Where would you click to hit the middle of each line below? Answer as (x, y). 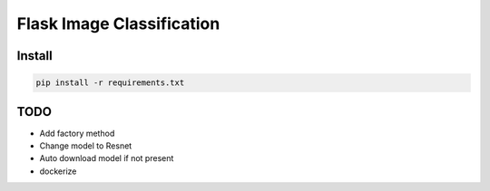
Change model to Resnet (86, 146)
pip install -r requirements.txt (110, 83)
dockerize (58, 171)
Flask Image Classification (118, 24)
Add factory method (77, 133)
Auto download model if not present (107, 158)
